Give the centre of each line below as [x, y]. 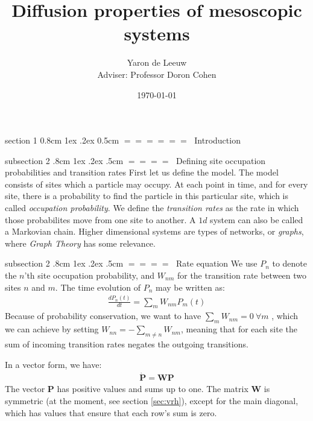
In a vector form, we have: [53, 364]
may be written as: [190, 287]
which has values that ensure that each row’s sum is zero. [111, 412]
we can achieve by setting [52, 329]
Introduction [217, 140]
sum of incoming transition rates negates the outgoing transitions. [127, 343]
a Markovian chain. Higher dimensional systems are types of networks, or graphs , [154, 231]
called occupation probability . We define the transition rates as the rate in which [152, 208]
